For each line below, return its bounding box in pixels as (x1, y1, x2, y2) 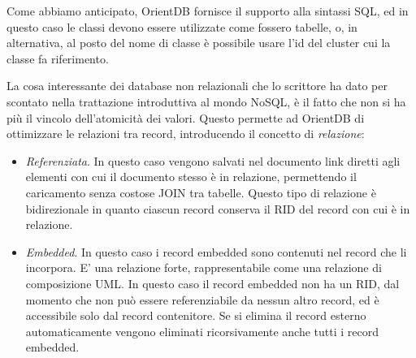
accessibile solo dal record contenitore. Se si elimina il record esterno (25, 307, 366, 324)
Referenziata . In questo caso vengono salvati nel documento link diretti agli (25, 152, 401, 169)
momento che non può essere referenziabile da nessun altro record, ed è (25, 291, 379, 308)
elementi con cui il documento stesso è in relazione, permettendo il (25, 168, 357, 185)
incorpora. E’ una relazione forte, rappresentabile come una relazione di (25, 259, 382, 276)
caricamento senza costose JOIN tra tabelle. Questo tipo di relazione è (25, 183, 376, 201)
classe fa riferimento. (6, 50, 109, 67)
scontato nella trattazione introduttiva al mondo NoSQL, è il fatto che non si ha (6, 93, 406, 110)
